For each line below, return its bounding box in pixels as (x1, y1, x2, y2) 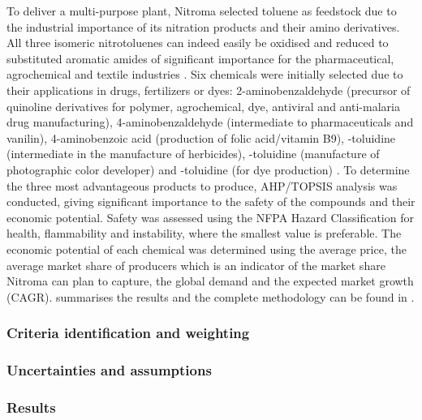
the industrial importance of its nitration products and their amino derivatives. (6, 18, 400, 35)
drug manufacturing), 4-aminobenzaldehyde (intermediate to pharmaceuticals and (6, 114, 414, 131)
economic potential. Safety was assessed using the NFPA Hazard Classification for (6, 208, 414, 225)
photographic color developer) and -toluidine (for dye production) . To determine (6, 161, 410, 178)
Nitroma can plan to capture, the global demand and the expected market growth (6, 272, 414, 289)
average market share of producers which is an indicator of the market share (6, 256, 385, 273)
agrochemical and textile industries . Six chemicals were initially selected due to (6, 66, 403, 83)
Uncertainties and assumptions (6, 360, 212, 380)
